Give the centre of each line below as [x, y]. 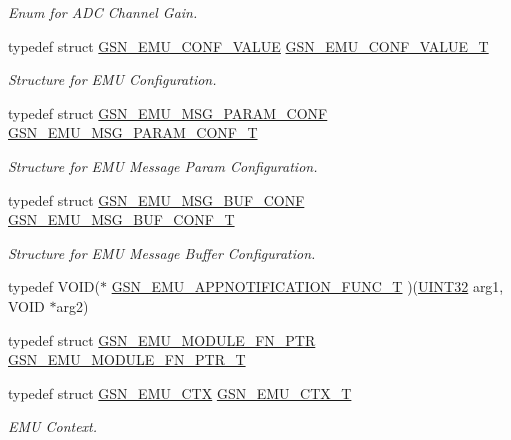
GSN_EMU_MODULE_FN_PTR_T [127, 359]
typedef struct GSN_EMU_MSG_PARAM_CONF [168, 112]
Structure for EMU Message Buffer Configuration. [162, 252]
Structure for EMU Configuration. [112, 79]
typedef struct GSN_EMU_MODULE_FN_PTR [162, 339]
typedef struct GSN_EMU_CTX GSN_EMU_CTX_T [180, 392]
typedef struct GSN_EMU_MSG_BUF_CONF [156, 199]
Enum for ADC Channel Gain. [103, 12]
